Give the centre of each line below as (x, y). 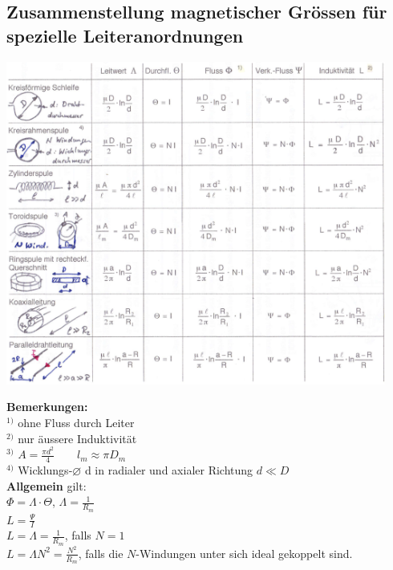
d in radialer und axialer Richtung (169, 470)
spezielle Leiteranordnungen (125, 35)
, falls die (101, 553)
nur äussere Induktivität (77, 438)
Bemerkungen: (47, 407)
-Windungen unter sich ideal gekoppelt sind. (244, 553)
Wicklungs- (45, 470)
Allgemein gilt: (47, 485)
